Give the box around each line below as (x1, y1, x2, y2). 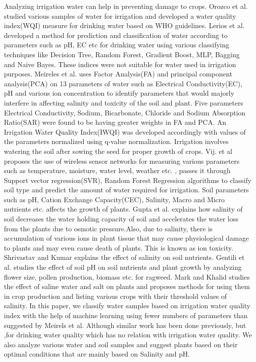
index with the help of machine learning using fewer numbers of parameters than (4, 310, 248, 320)
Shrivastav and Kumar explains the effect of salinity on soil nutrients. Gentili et (4, 252, 245, 262)
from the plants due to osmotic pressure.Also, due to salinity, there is (4, 223, 213, 233)
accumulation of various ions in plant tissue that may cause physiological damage (4, 233, 249, 243)
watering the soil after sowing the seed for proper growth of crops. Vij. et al (4, 145, 232, 156)
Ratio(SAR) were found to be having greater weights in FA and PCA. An (4, 117, 226, 127)
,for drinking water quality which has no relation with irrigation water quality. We (4, 329, 252, 340)
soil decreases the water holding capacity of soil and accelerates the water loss (4, 214, 239, 224)
